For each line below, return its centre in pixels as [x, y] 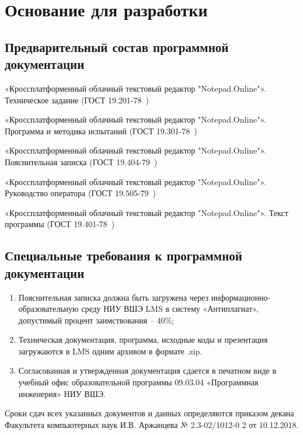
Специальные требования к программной [123, 255]
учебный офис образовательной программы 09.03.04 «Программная [138, 382]
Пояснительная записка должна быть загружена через [114, 297]
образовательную [48, 309]
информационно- [241, 297]
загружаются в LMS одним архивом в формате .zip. [110, 351]
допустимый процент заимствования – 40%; [96, 320]
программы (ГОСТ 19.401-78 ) [60, 224]
